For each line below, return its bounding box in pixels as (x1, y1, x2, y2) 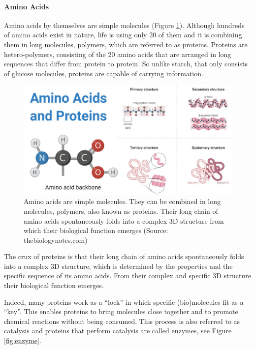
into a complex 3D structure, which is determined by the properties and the (4, 261, 233, 271)
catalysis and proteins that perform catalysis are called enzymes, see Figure (4, 325, 232, 336)
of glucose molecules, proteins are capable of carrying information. (4, 68, 203, 78)
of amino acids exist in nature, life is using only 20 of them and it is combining (4, 29, 242, 40)
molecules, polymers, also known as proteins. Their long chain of (24, 205, 218, 216)
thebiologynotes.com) (24, 234, 88, 245)
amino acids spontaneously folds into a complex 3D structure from (24, 215, 224, 226)
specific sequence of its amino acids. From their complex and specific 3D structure (4, 270, 251, 281)
